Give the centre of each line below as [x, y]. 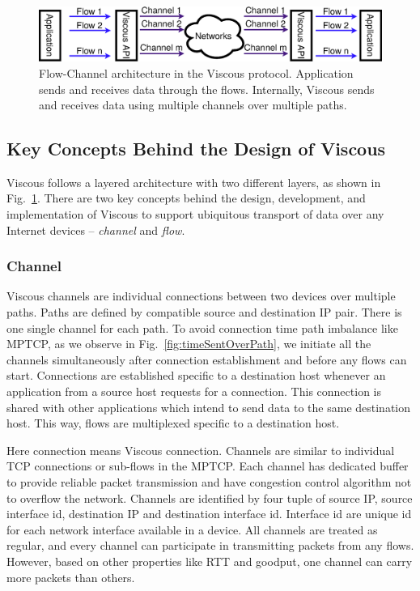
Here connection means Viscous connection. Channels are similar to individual [201, 450]
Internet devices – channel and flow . [96, 230]
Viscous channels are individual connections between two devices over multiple [201, 296]
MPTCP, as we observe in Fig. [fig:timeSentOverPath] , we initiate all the [189, 344]
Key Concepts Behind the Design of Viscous [196, 149]
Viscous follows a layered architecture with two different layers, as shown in [194, 182]
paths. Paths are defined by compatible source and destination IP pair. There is [204, 312]
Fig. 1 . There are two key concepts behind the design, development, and [186, 198]
